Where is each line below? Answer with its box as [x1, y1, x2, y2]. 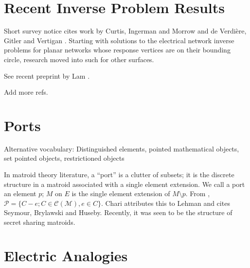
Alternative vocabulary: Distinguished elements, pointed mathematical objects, [4, 143, 239, 153]
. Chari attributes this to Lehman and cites [101, 198, 230, 208]
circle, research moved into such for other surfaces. [4, 54, 154, 64]
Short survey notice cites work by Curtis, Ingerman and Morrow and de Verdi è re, [4, 26, 247, 36]
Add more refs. [4, 87, 48, 97]
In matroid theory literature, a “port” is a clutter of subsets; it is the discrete [4, 169, 234, 179]
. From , [185, 188, 210, 199]
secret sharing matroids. [4, 217, 75, 227]
